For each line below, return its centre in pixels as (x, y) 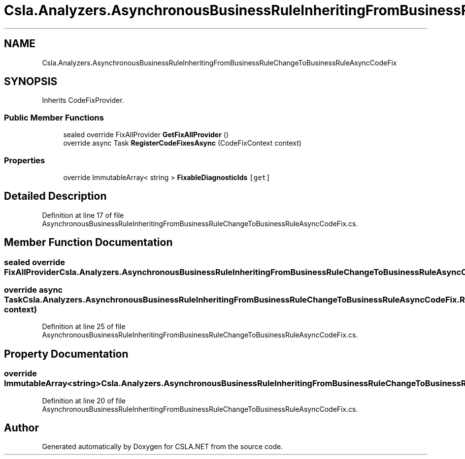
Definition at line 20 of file (84, 400)
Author (21, 428)
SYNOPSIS (31, 82)
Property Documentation (66, 354)
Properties (25, 160)
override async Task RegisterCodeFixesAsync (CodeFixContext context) (182, 143)
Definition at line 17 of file (83, 215)
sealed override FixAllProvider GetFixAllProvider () (146, 135)
